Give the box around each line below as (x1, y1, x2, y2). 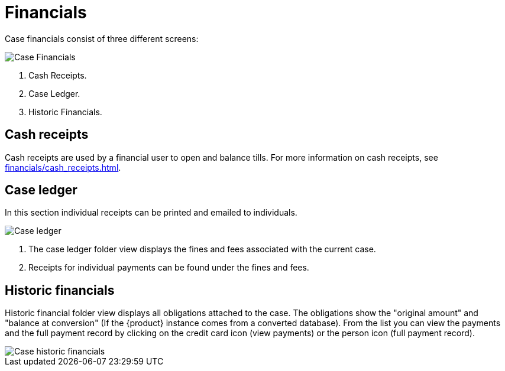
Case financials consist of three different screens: (5, 33, 199, 44)
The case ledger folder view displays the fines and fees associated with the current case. (28, 244, 376, 255)
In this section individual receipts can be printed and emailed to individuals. (5, 207, 297, 218)
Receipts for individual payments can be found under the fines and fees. (28, 262, 309, 273)
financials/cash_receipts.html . (5, 162, 121, 173)
